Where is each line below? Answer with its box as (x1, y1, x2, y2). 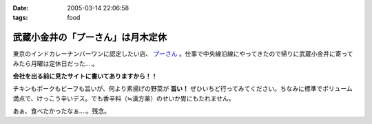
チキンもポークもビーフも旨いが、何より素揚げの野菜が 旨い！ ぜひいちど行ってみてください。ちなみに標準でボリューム (12, 85, 353, 93)
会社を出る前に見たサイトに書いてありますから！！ (12, 72, 158, 81)
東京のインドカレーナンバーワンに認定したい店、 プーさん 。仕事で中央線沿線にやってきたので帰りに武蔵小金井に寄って (12, 50, 354, 58)
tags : (12, 14, 28, 22)
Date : (12, 4, 29, 12)
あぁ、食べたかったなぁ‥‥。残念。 (12, 107, 110, 115)
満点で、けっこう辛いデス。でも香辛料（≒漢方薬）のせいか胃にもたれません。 (12, 94, 235, 103)
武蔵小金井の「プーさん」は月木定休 (12, 32, 167, 43)
